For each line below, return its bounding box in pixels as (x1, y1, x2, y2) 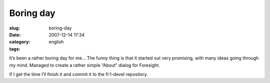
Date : (9, 31, 21, 37)
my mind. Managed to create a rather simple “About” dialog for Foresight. (9, 62, 160, 68)
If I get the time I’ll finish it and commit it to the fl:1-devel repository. (9, 71, 148, 77)
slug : (9, 25, 20, 31)
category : (9, 39, 30, 45)
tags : (9, 45, 20, 52)
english (48, 39, 64, 45)
